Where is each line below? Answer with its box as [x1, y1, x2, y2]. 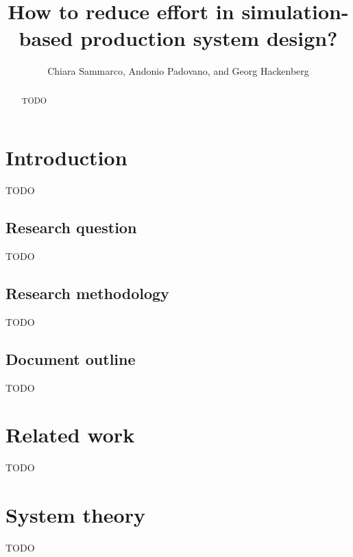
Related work [5, 420, 135, 449]
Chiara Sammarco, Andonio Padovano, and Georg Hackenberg [47, 64, 309, 78]
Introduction [5, 143, 127, 171]
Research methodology [5, 283, 169, 304]
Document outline [5, 348, 136, 369]
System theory [5, 501, 145, 529]
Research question [5, 217, 137, 238]
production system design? [80, 24, 338, 52]
